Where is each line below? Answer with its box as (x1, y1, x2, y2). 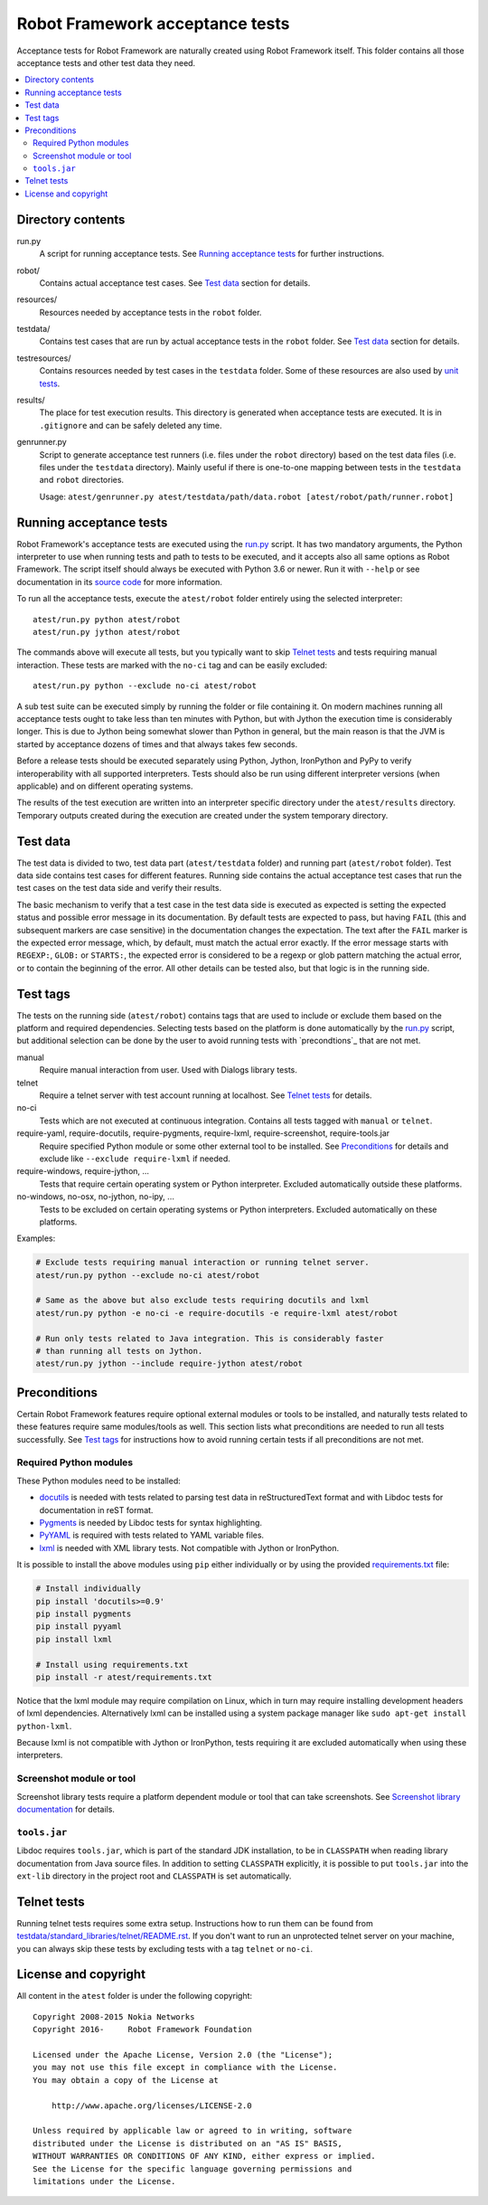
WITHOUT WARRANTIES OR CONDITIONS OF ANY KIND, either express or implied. (33, 2151, 376, 2162)
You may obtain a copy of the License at (33, 2075, 219, 2085)
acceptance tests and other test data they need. (16, 57, 196, 68)
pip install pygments (35, 1608, 132, 1619)
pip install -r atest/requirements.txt (35, 1671, 212, 1682)
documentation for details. (16, 1803, 115, 1814)
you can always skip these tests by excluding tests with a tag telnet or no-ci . (16, 1943, 314, 1954)
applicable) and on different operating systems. (16, 781, 193, 791)
